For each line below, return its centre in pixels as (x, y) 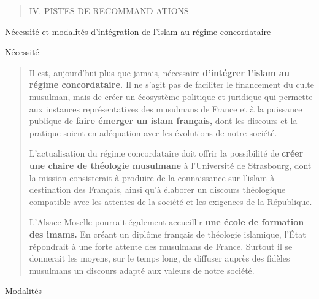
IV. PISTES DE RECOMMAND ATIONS (109, 10)
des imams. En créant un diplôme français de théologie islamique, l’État (167, 234)
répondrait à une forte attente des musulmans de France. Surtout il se (161, 246)
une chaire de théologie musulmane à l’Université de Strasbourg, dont (170, 165)
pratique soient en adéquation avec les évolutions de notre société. (153, 132)
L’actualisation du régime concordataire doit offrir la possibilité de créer (166, 153)
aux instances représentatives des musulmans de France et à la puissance (166, 108)
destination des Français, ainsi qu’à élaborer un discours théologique (157, 189)
